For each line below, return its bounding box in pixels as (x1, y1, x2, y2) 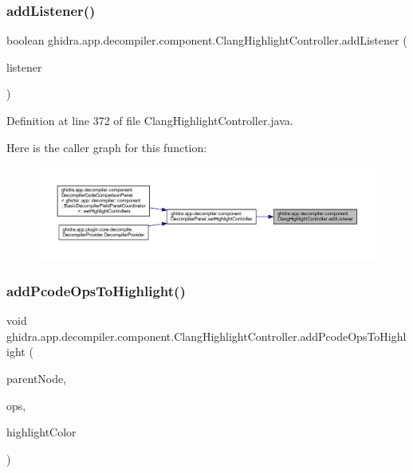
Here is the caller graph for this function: (6, 139, 207, 155)
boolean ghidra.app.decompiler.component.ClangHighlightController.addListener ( (6, 32, 407, 49)
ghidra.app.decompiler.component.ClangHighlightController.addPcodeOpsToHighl (6, 327, 407, 344)
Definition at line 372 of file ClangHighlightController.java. (6, 112, 293, 128)
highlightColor (6, 424, 77, 440)
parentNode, (6, 369, 67, 386)
